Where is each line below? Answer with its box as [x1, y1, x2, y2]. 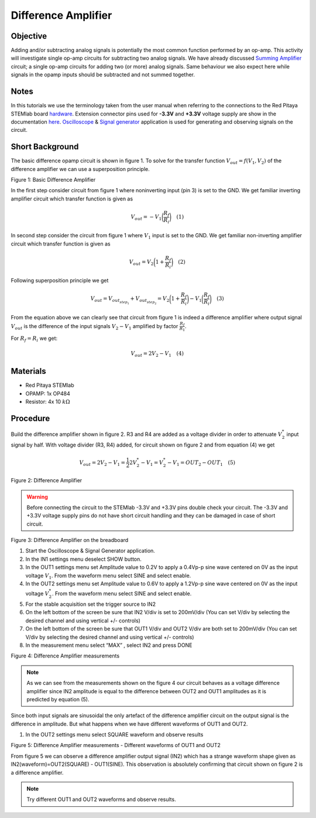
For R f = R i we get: [11, 335, 58, 343]
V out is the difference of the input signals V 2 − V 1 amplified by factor [11, 322, 178, 331]
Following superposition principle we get [11, 277, 109, 284]
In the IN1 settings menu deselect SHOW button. [25, 555, 142, 563]
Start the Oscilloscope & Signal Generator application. [25, 547, 155, 554]
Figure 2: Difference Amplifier [11, 477, 83, 484]
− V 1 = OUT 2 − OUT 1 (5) [167, 459, 236, 467]
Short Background [11, 142, 79, 152]
